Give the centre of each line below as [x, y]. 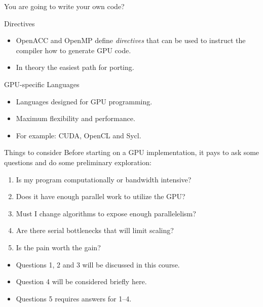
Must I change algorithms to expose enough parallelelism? [106, 213]
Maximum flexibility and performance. [76, 118]
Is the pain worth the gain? [58, 247]
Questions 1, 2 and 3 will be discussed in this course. [98, 264]
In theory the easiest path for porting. [75, 67]
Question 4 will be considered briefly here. [81, 281]
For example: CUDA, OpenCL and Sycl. [79, 135]
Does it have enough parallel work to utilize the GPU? [101, 196]
